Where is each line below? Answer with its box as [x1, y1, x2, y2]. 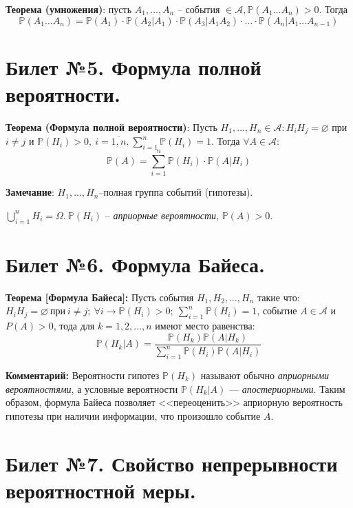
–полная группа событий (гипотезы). [98, 185, 253, 199]
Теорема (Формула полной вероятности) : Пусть [6, 119, 217, 134]
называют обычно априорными [200, 367, 330, 382]
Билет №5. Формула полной [6, 52, 261, 81]
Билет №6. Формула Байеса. [6, 250, 266, 278]
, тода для [53, 318, 95, 333]
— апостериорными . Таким [229, 381, 345, 396]
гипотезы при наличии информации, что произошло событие [6, 408, 261, 423]
